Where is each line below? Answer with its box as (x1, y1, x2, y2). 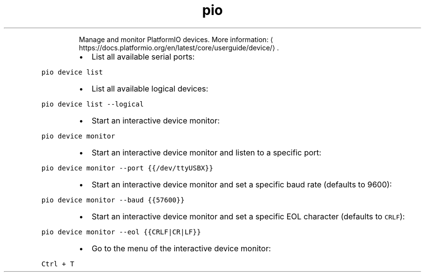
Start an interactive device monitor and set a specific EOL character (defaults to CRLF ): (91, 211, 405, 221)
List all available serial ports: (91, 51, 195, 61)
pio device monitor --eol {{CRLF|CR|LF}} (41, 228, 201, 236)
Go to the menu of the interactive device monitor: (91, 243, 271, 253)
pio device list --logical (41, 100, 144, 108)
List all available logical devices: (91, 83, 209, 93)
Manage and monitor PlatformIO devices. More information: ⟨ (79, 35, 273, 44)
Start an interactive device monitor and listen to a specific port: (91, 147, 322, 157)
